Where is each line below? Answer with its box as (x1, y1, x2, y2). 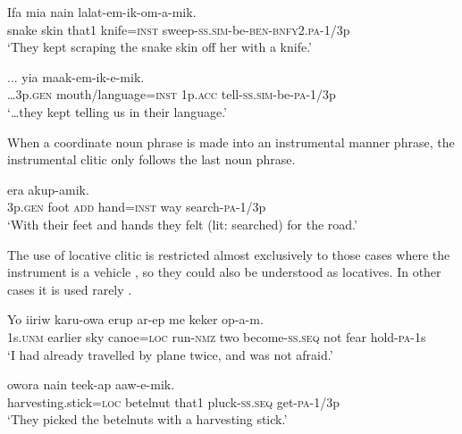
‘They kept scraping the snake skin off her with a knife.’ (7, 38, 312, 56)
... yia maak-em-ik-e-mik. (7, 67, 145, 86)
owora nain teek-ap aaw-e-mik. (7, 375, 175, 394)
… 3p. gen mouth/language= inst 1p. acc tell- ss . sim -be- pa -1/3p (7, 85, 336, 104)
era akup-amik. (7, 179, 89, 198)
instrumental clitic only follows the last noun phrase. (7, 150, 296, 169)
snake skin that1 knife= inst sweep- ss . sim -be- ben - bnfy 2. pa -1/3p (7, 20, 350, 38)
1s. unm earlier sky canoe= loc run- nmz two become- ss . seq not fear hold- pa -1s (7, 327, 426, 346)
